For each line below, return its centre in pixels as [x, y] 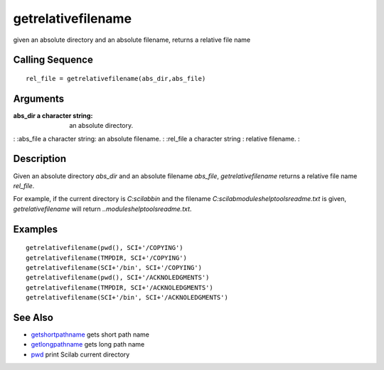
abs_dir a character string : [53, 115]
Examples [36, 229]
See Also [33, 317]
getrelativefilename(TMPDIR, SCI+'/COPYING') [107, 258]
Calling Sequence [53, 60]
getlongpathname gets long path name [88, 344]
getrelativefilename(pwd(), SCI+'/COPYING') [105, 248]
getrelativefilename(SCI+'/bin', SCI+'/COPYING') [114, 267]
